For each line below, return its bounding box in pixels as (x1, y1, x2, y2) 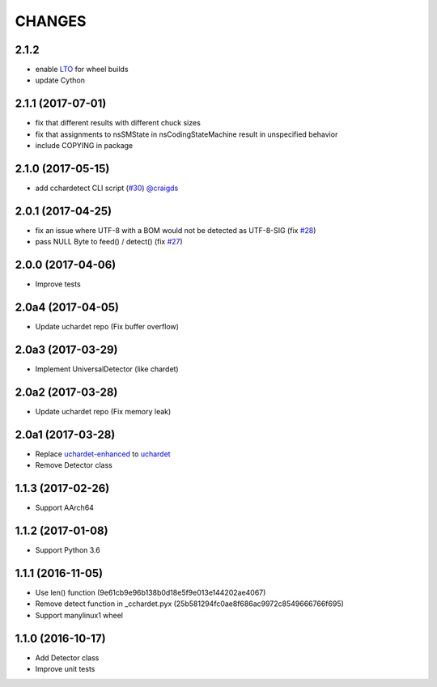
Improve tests (35, 279, 81, 289)
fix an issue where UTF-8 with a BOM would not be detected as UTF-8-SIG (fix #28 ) (35, 225, 316, 235)
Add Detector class (35, 652, 100, 663)
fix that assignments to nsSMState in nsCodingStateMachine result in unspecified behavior (35, 129, 338, 139)
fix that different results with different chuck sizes (35, 118, 202, 128)
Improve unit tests (35, 664, 95, 674)
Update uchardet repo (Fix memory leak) (35, 406, 172, 416)
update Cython (35, 75, 85, 85)
